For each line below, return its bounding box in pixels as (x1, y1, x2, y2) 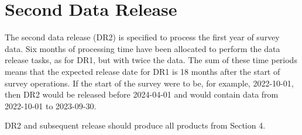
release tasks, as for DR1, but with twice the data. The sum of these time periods (5, 54, 297, 66)
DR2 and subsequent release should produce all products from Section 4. (5, 119, 266, 131)
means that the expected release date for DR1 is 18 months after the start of (5, 65, 280, 77)
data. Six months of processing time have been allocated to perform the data (5, 42, 280, 54)
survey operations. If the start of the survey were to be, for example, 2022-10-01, (5, 77, 294, 89)
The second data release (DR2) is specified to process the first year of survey (5, 31, 280, 43)
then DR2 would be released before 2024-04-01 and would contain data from (5, 88, 279, 101)
